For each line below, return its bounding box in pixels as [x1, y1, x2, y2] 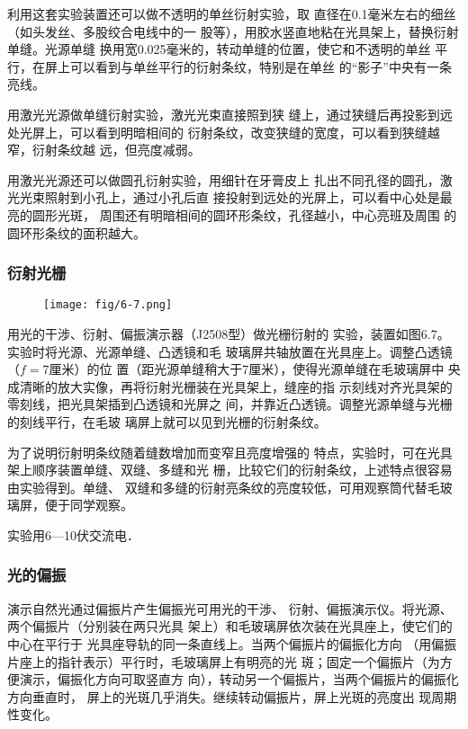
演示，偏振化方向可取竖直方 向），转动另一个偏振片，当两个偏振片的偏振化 [19, 670, 459, 689]
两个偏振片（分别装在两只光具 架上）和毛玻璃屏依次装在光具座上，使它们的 [7, 617, 453, 636]
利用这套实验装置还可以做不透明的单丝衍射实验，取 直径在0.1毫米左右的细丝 [7, 4, 456, 22]
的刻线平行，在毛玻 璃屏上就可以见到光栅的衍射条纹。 [7, 412, 327, 431]
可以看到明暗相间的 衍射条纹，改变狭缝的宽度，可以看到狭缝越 [69, 122, 440, 141]
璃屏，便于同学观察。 [7, 495, 133, 514]
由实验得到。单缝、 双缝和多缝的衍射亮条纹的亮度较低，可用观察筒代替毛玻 [7, 477, 453, 496]
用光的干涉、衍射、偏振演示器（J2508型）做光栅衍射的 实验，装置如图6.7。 [7, 324, 450, 342]
